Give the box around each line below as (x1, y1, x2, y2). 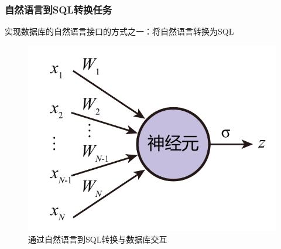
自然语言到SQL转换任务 (5, 2, 112, 16)
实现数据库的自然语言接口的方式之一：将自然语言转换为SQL (5, 25, 234, 37)
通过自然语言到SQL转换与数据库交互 (28, 233, 167, 245)
